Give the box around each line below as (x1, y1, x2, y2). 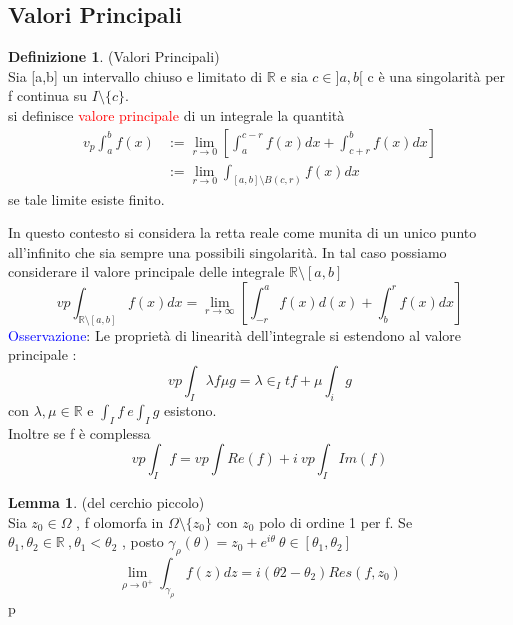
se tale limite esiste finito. (8, 188, 165, 209)
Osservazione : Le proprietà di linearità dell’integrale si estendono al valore (8, 324, 462, 345)
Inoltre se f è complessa (8, 422, 151, 443)
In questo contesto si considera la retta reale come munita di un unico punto (8, 222, 477, 243)
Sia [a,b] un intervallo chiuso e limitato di (8, 65, 263, 86)
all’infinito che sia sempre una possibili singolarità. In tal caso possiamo (8, 241, 447, 262)
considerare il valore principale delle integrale (8, 261, 285, 282)
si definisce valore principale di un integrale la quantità (8, 104, 345, 125)
